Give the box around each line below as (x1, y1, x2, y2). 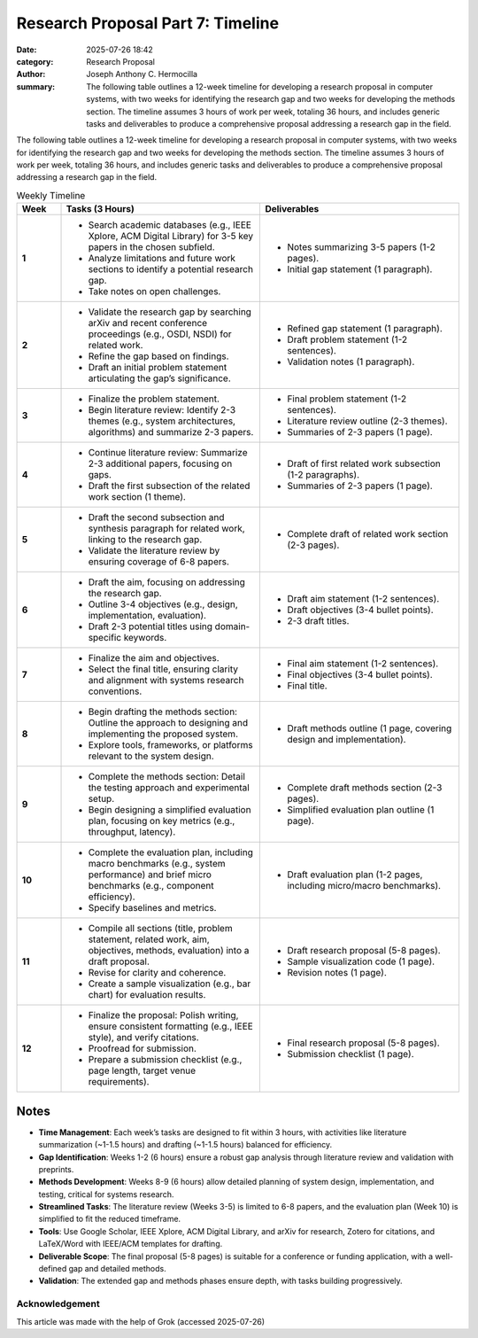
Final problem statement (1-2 (287, 393, 407, 405)
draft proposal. (88, 955, 150, 968)
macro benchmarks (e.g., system (88, 858, 226, 870)
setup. (88, 793, 115, 805)
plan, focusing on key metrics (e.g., (88, 815, 235, 828)
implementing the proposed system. (88, 727, 239, 740)
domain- (214, 620, 251, 633)
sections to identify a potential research (88, 263, 254, 276)
